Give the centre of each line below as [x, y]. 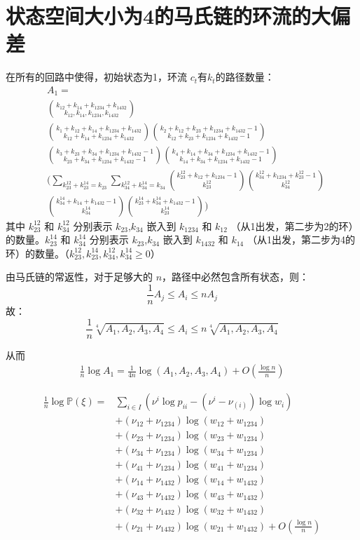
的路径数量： [245, 77]
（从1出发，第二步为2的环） [295, 225]
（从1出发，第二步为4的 [301, 239]
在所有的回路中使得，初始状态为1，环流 [96, 77]
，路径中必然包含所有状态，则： [236, 277]
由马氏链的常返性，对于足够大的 [79, 277]
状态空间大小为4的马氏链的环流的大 [168, 16]
